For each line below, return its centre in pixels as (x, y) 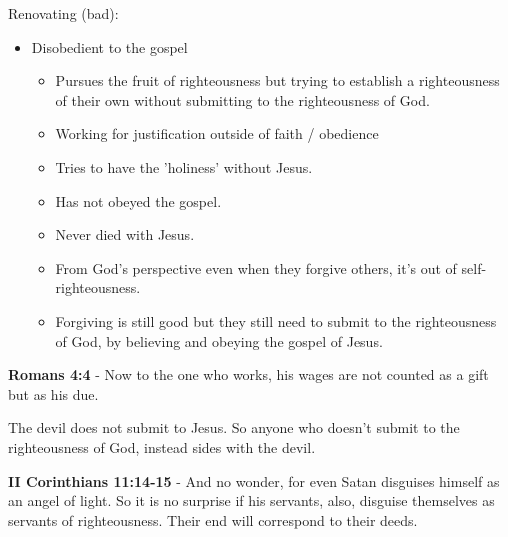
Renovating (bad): (63, 13)
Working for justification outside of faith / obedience (217, 133)
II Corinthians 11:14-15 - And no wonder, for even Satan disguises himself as (254, 480)
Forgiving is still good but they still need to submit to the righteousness (276, 320)
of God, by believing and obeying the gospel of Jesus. (219, 340)
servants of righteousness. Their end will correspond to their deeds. (213, 519)
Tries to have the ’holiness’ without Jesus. (184, 166)
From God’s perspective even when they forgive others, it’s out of (256, 267)
